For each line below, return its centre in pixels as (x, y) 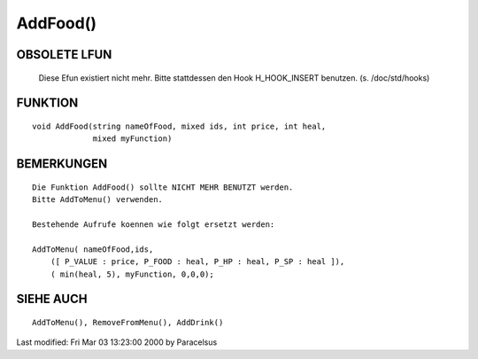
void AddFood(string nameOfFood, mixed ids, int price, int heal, (179, 126)
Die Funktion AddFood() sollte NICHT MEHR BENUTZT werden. (163, 187)
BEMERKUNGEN (62, 164)
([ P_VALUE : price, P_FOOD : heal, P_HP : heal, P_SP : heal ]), (197, 262)
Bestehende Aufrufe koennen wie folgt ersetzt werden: (154, 224)
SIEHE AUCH (52, 299)
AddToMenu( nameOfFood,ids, (93, 249)
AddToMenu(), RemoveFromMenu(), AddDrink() (128, 322)
